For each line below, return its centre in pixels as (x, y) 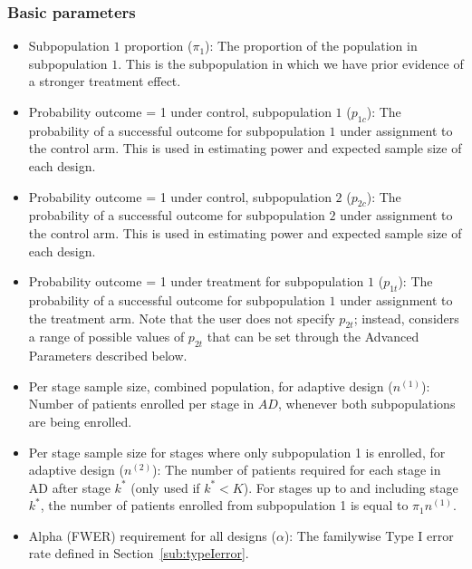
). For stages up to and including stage (351, 487)
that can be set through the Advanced (313, 337)
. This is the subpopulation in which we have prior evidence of (291, 63)
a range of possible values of (106, 337)
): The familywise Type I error (369, 535)
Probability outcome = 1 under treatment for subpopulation (196, 281)
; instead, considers (406, 318)
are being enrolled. (80, 421)
